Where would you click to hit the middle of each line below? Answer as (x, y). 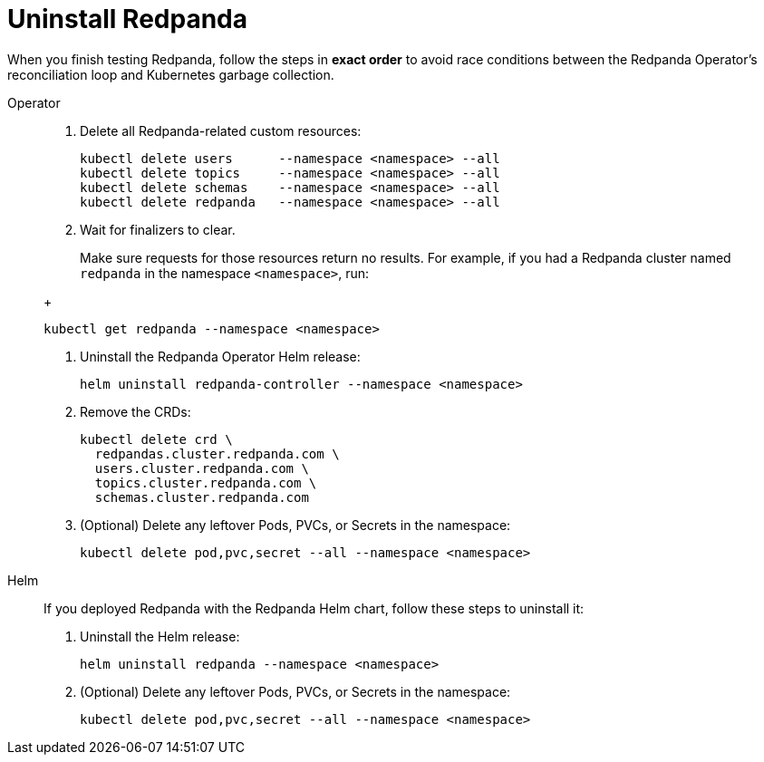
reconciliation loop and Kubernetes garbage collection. (171, 74)
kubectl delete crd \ (156, 439)
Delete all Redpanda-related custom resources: (221, 130)
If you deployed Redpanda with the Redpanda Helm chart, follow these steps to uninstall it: (314, 608)
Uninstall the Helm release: (160, 636)
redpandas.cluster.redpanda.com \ (217, 453)
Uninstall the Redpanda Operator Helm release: (220, 356)
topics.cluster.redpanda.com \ (206, 482)
